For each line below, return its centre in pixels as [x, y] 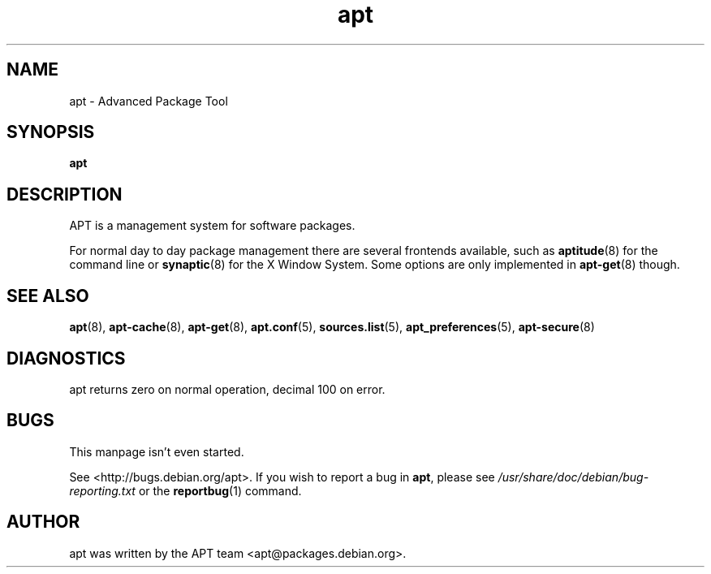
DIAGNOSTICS [66, 358]
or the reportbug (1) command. [220, 490]
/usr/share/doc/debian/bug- [573, 477]
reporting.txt [102, 490]
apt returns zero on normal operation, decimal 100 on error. [227, 389]
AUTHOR [43, 522]
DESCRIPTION [65, 194]
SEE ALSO [48, 296]
